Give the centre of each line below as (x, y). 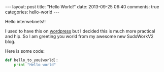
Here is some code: (25, 51)
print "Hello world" (35, 65)
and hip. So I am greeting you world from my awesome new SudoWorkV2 (79, 36)
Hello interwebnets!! (25, 21)
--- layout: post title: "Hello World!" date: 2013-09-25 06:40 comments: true (82, 7)
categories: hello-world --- (33, 12)
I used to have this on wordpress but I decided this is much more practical (80, 31)
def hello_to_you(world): (32, 60)
